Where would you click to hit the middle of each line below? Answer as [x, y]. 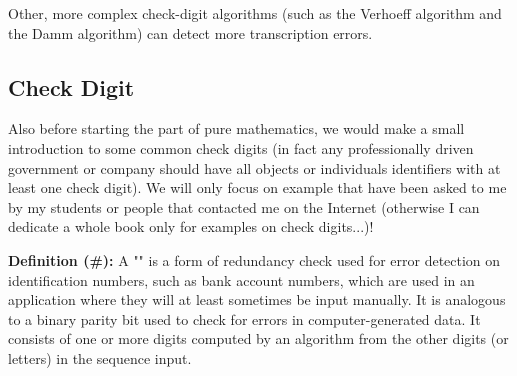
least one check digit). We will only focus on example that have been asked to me [257, 187]
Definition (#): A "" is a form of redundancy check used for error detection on [254, 259]
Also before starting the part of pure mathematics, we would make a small [236, 128]
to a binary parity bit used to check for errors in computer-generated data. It [244, 318]
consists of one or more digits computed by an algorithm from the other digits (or [258, 338]
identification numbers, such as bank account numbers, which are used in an [241, 279]
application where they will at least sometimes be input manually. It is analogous [257, 299]
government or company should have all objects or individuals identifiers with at [254, 167]
